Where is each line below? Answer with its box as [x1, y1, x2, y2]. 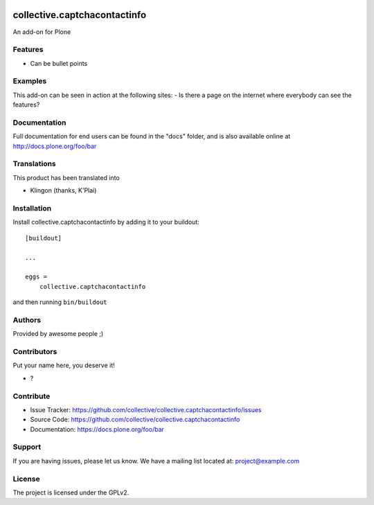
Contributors [12, 347, 57, 357]
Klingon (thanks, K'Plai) [30, 186, 97, 195]
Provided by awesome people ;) [12, 330, 104, 338]
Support [12, 442, 42, 452]
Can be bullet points [30, 59, 88, 67]
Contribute [12, 391, 51, 401]
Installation [12, 204, 52, 213]
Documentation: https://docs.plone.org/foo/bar [30, 425, 164, 433]
